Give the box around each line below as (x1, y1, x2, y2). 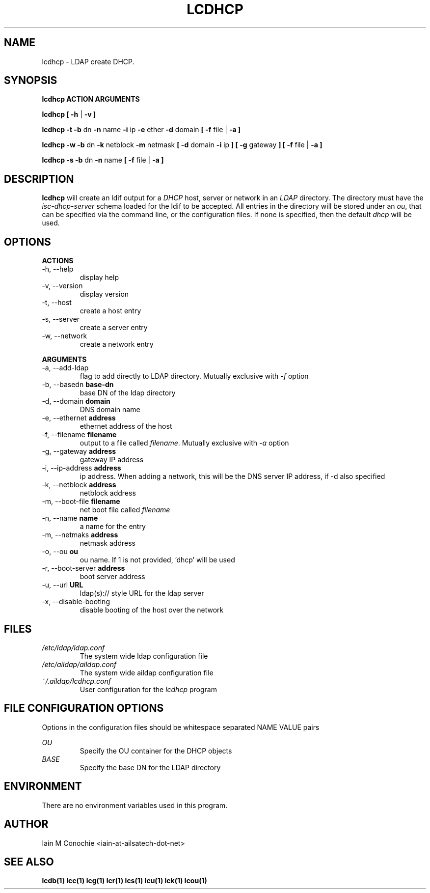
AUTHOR (4, 818, 49, 831)
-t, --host (42, 298, 72, 307)
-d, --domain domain (42, 397, 110, 406)
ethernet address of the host (80, 422, 172, 431)
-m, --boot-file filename (42, 497, 120, 506)
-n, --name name (42, 514, 98, 523)
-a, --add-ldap (42, 363, 89, 372)
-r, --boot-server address (42, 564, 125, 573)
